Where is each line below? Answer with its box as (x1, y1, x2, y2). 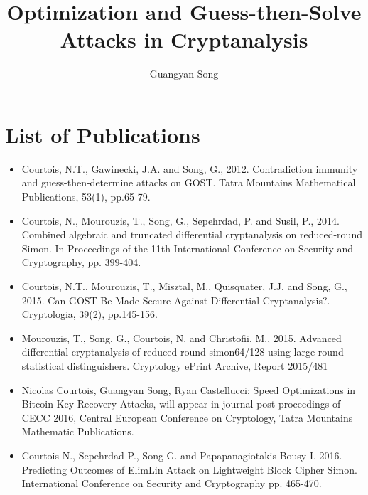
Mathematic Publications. (21, 424, 134, 439)
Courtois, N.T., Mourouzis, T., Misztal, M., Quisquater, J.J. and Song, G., (21, 279, 347, 293)
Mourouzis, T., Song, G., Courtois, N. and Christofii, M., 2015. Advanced (21, 330, 342, 345)
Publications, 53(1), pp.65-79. (21, 189, 151, 204)
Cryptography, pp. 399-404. (21, 255, 141, 270)
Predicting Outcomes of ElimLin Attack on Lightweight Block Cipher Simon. (21, 462, 357, 477)
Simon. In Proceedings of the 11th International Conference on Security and (21, 240, 354, 255)
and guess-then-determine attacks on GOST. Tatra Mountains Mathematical (21, 175, 356, 190)
